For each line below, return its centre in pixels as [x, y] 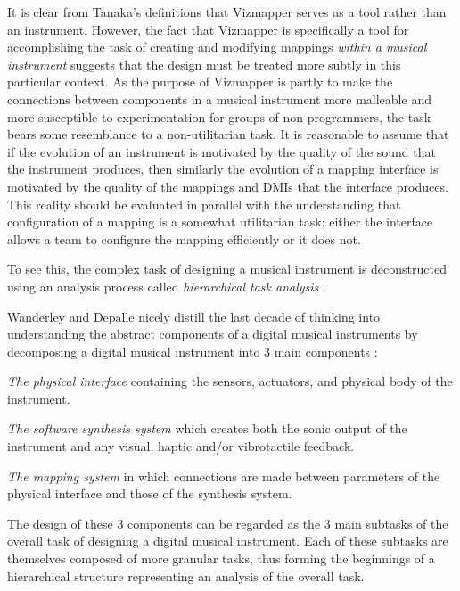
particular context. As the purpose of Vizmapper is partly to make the [200, 82]
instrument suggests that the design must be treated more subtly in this [204, 64]
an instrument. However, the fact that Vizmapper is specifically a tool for [208, 29]
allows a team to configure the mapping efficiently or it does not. [184, 238]
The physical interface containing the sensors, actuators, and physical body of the [230, 381]
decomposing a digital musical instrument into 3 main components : [193, 351]
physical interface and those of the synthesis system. [150, 493]
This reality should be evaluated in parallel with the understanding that [204, 204]
